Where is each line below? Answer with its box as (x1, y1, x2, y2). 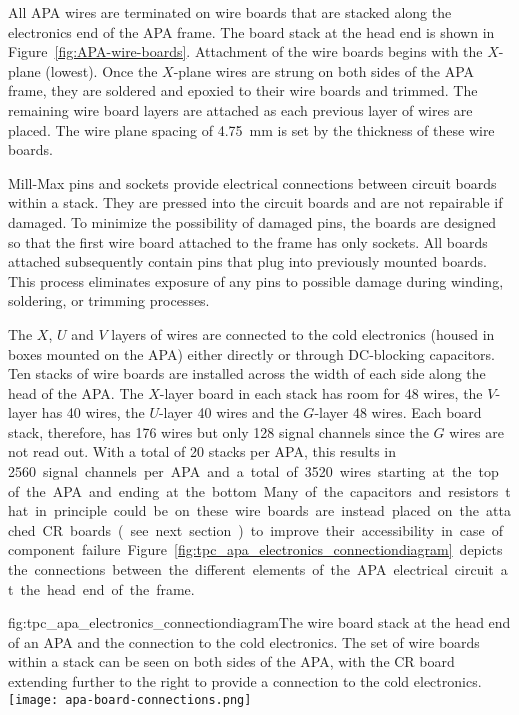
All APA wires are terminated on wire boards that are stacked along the (8, 2, 452, 22)
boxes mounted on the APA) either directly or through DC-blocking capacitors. (8, 343, 495, 364)
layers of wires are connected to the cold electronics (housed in (111, 323, 495, 344)
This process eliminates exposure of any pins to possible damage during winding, (8, 270, 504, 291)
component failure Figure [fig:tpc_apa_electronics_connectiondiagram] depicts (8, 539, 503, 560)
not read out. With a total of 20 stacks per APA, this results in (8, 441, 397, 462)
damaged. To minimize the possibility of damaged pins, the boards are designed (8, 211, 497, 232)
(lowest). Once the (45, 60, 158, 81)
